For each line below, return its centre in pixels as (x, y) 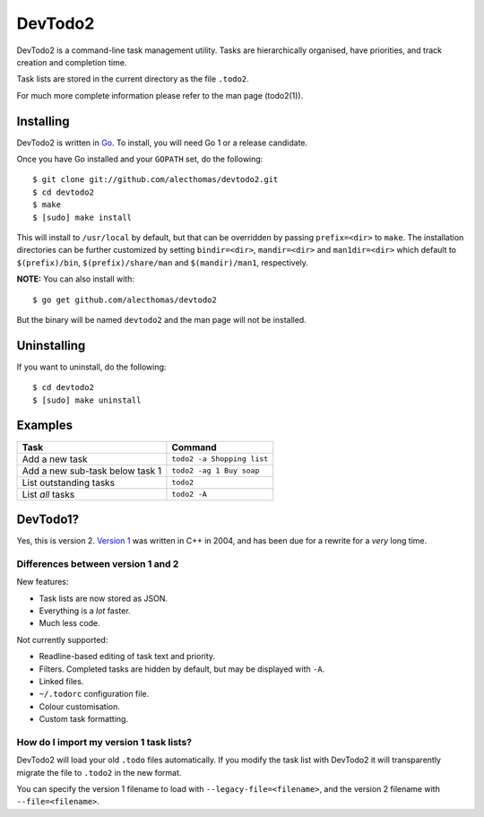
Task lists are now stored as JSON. (104, 598)
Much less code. (69, 623)
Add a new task (55, 459)
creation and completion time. (72, 62)
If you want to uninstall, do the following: (91, 367)
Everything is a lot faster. (85, 611)
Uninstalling (51, 345)
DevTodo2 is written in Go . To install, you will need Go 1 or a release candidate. (162, 143)
